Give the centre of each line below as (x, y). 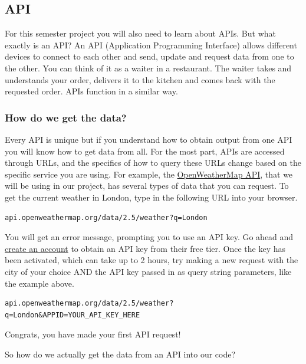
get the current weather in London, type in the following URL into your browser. (151, 197)
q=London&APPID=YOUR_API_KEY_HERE (73, 315)
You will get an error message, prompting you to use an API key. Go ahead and (149, 237)
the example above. (40, 283)
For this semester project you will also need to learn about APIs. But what (140, 33)
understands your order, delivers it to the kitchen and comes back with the (140, 79)
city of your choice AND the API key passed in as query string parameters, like (148, 271)
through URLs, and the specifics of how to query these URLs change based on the (153, 163)
